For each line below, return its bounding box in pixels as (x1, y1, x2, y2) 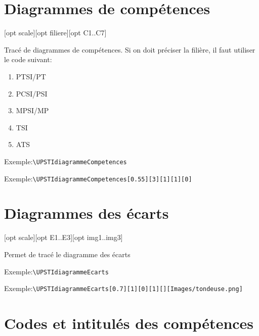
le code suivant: (4, 54, 52, 65)
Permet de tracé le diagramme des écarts (4, 249, 131, 259)
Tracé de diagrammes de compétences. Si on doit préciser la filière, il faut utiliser (4, 44, 255, 55)
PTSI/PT (16, 71, 46, 81)
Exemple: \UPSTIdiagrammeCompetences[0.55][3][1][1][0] (4, 173, 192, 183)
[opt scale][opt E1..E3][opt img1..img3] (4, 232, 123, 243)
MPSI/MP (16, 105, 49, 116)
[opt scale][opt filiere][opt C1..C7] (4, 27, 107, 38)
